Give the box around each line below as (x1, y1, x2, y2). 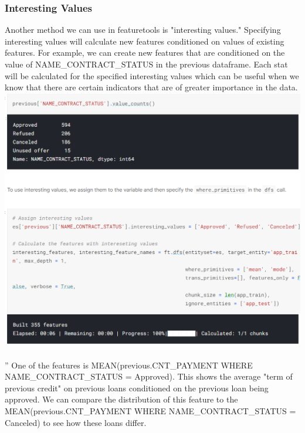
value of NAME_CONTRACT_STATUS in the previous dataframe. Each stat (5, 58, 288, 70)
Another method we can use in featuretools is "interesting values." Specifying (5, 23, 281, 36)
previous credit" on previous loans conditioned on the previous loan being (5, 381, 269, 394)
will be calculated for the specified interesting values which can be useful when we (5, 69, 299, 82)
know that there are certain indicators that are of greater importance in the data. (5, 81, 298, 93)
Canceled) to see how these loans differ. (5, 416, 147, 428)
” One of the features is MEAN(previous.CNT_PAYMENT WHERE (5, 358, 253, 371)
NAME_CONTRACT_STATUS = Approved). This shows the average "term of (5, 370, 293, 383)
